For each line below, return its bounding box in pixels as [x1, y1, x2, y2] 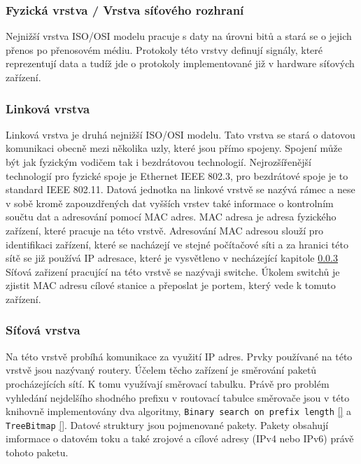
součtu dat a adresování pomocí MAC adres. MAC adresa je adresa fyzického [6, 209, 337, 224]
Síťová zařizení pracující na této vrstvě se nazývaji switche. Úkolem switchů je [6, 264, 340, 279]
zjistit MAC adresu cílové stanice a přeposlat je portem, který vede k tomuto [6, 278, 336, 293]
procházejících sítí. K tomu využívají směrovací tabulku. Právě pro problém [6, 376, 330, 391]
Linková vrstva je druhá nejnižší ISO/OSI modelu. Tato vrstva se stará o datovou [6, 127, 355, 141]
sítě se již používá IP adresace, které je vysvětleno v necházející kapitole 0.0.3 [6, 251, 338, 265]
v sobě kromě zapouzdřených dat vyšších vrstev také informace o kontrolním [6, 195, 334, 210]
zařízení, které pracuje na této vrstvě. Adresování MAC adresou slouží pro [6, 223, 324, 237]
